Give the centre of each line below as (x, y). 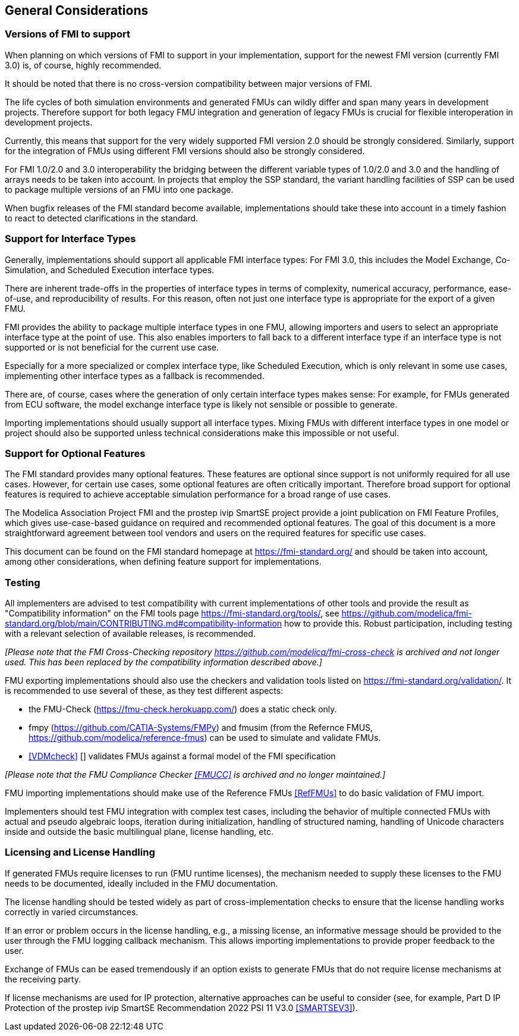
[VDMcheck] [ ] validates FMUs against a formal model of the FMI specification (182, 756)
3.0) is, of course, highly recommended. (83, 65)
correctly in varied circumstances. (72, 912)
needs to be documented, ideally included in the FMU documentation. (141, 883)
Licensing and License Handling (80, 852)
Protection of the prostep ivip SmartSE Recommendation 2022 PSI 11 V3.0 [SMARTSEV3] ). (181, 1007)
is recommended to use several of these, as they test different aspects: (144, 691)
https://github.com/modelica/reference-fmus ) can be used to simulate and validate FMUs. (205, 738)
